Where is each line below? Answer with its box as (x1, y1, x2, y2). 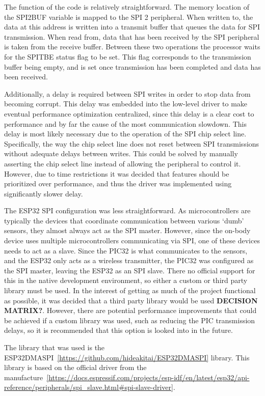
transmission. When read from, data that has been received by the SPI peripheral (4, 31, 259, 42)
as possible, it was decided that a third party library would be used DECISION (4, 295, 258, 305)
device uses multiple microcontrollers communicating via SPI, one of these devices (4, 235, 260, 246)
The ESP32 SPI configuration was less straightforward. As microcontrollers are (4, 205, 251, 216)
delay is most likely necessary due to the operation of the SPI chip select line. (4, 128, 247, 139)
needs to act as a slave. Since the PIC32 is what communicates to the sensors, (4, 245, 248, 256)
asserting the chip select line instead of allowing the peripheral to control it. (4, 158, 241, 168)
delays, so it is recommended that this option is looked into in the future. (4, 325, 233, 335)
